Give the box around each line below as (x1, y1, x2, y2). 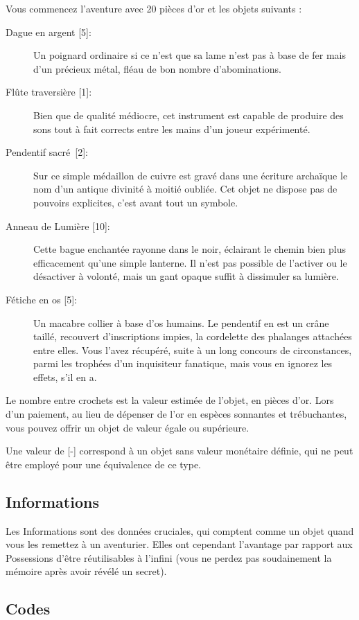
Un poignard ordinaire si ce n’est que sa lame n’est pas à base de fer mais (33, 48, 346, 62)
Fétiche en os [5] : (6, 292, 77, 306)
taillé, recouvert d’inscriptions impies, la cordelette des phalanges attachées (33, 329, 352, 344)
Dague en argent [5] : (6, 24, 91, 39)
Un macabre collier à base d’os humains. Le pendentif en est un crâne (33, 315, 329, 330)
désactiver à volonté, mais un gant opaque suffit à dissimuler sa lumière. (33, 269, 339, 283)
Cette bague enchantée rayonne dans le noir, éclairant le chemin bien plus (33, 242, 346, 256)
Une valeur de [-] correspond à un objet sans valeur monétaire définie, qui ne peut (6, 443, 353, 458)
